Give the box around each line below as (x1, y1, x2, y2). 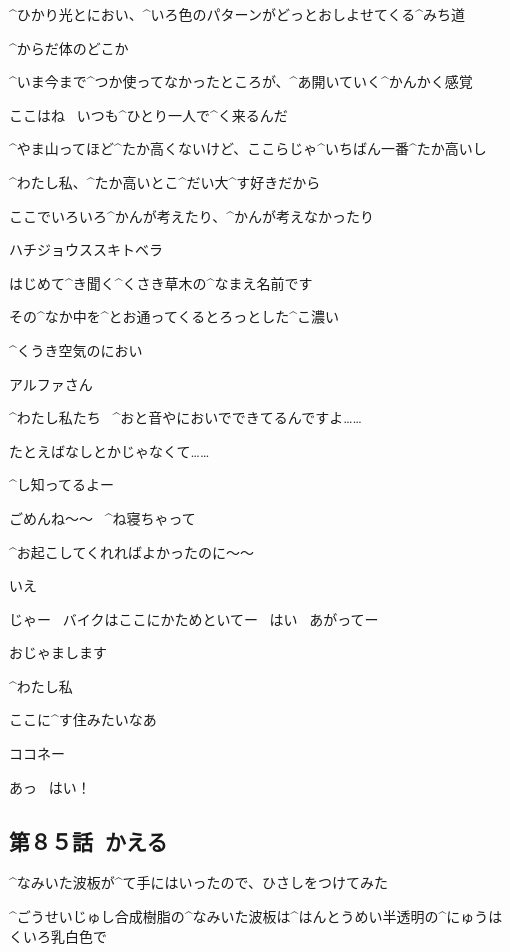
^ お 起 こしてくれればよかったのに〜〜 (9, 541, 254, 562)
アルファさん (9, 373, 93, 394)
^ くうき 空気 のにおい (9, 339, 143, 360)
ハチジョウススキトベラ (9, 239, 163, 260)
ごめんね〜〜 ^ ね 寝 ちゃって (9, 507, 196, 528)
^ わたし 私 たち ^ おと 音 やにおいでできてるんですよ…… (9, 407, 362, 428)
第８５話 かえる (9, 825, 168, 856)
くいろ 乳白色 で (9, 925, 107, 946)
